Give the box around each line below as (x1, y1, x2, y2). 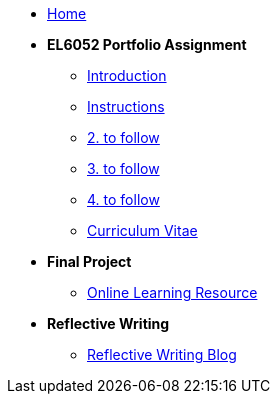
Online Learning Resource (87, 284, 258, 301)
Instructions (87, 98, 165, 115)
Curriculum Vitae (87, 222, 198, 239)
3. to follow (87, 160, 160, 177)
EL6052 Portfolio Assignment (47, 36, 247, 53)
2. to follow (87, 129, 160, 146)
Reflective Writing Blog (87, 346, 237, 363)
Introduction (87, 67, 167, 84)
